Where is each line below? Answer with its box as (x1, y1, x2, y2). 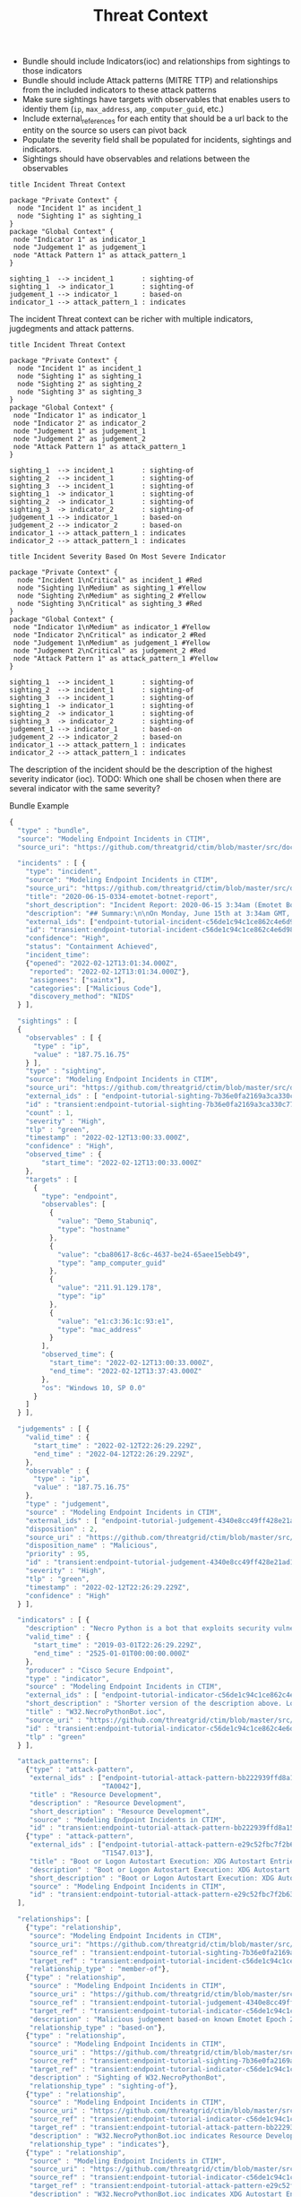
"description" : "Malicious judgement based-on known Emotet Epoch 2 (29, 2014, 295, 2024)
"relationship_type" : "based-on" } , (29, 2023, 167, 2032)
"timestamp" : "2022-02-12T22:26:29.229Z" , (25, 1583, 191, 1592)
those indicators (21, 65, 82, 76)
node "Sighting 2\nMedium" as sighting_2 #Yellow (17, 591, 206, 601)
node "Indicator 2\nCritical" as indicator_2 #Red (13, 630, 206, 639)
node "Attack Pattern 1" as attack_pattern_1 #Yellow (13, 653, 219, 663)
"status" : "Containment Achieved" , (25, 942, 159, 951)
